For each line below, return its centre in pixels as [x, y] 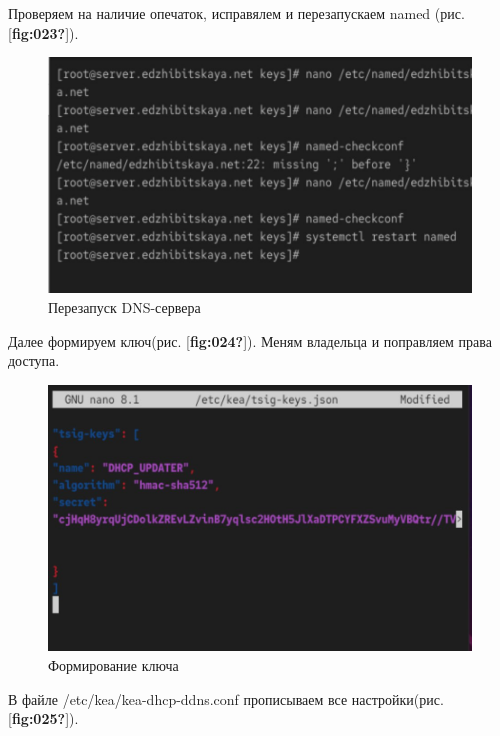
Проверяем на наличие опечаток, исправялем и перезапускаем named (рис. [236, 13]
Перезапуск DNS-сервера [124, 307]
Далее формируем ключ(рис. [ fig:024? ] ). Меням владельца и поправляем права [250, 340]
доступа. [34, 360]
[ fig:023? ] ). [43, 32]
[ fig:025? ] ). [43, 718]
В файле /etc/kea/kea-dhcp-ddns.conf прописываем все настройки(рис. [226, 698]
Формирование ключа [113, 665]
